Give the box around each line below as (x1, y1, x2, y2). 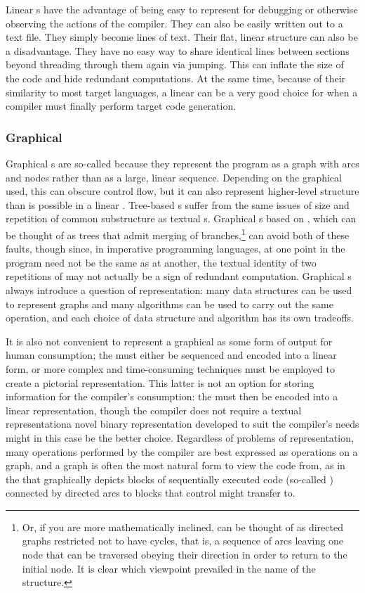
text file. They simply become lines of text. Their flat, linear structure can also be (6, 30, 358, 44)
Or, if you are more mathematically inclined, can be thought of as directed (22, 519, 343, 534)
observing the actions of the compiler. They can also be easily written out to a (6, 15, 343, 30)
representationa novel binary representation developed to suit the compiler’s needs (6, 416, 359, 431)
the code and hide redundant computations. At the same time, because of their (6, 70, 346, 85)
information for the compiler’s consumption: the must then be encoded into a (6, 389, 338, 404)
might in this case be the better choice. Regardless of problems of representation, (6, 430, 354, 445)
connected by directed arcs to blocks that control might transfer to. (6, 485, 296, 500)
